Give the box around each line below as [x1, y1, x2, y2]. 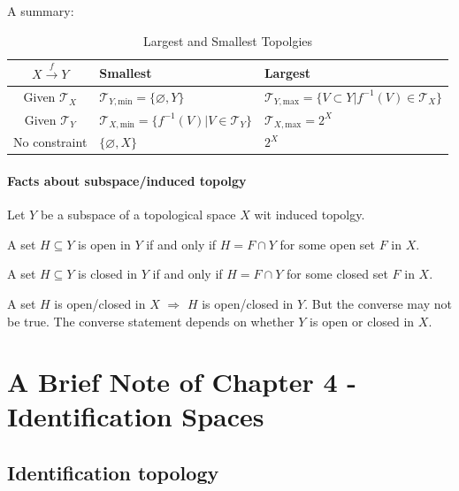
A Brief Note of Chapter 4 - [7, 364, 356, 400]
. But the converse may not [304, 294, 452, 312]
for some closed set [286, 265, 388, 283]
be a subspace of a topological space [40, 205, 236, 224]
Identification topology [7, 459, 219, 487]
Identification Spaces [7, 398, 264, 434]
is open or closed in [310, 311, 415, 330]
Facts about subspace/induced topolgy [7, 171, 247, 189]
